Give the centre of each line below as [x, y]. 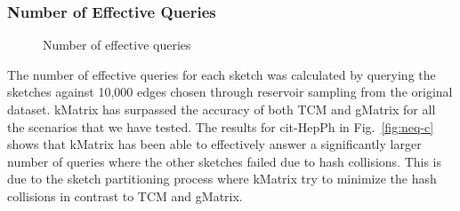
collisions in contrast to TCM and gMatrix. [125, 195]
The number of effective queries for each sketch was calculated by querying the [222, 74]
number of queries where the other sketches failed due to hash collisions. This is [225, 161]
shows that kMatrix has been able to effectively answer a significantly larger [214, 144]
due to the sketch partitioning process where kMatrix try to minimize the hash [222, 179]
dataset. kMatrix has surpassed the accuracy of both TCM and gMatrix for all [222, 109]
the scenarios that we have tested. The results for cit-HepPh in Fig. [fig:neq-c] [221, 126]
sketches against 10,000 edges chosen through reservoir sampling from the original [230, 92]
